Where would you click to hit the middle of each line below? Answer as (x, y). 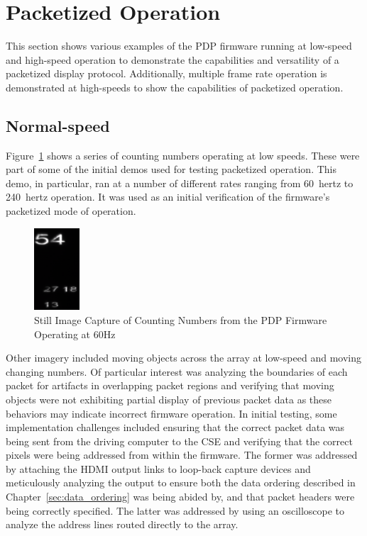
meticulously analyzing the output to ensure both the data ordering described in (181, 482)
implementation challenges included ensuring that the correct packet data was (175, 427)
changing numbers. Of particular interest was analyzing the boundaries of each (177, 371)
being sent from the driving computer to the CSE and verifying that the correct (179, 441)
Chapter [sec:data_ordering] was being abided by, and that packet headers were (180, 497)
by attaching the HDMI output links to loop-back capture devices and (158, 468)
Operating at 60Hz (75, 334)
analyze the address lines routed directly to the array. (122, 524)
